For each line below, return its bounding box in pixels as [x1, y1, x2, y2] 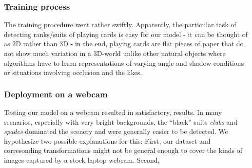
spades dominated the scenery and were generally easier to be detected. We [4, 126, 228, 136]
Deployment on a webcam [4, 88, 108, 100]
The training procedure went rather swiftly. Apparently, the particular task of [4, 19, 236, 30]
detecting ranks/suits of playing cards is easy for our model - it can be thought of [4, 29, 248, 39]
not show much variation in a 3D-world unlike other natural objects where [4, 48, 226, 58]
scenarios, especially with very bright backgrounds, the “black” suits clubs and [4, 116, 238, 127]
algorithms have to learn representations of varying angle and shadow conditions [4, 57, 244, 68]
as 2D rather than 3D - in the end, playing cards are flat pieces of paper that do [4, 38, 244, 49]
